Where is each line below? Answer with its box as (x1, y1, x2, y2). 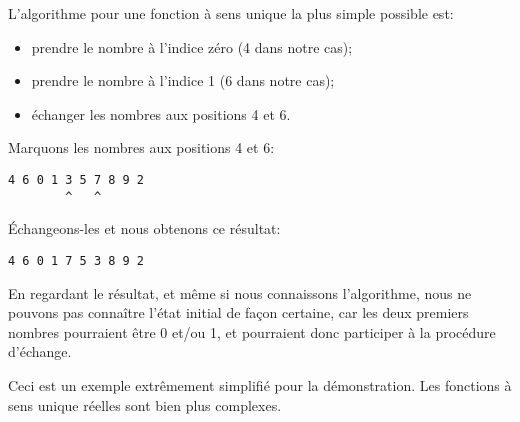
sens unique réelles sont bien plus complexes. (8, 394, 282, 415)
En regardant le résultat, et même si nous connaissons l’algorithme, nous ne (8, 282, 472, 303)
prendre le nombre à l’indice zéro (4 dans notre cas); (31, 36, 353, 57)
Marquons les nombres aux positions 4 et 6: (8, 137, 275, 158)
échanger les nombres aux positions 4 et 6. (31, 103, 291, 124)
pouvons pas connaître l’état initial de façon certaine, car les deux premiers (8, 302, 469, 323)
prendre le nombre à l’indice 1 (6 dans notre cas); (31, 70, 335, 91)
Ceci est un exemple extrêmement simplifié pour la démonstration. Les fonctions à (8, 374, 512, 395)
